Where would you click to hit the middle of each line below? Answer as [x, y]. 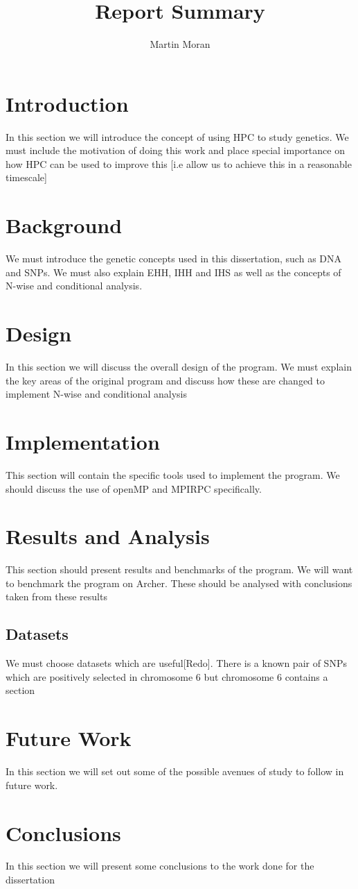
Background [64, 225]
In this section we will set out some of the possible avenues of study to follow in [175, 771]
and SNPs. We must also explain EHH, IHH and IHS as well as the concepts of [173, 272]
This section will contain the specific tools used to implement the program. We [173, 474]
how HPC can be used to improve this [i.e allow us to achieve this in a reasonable [179, 163]
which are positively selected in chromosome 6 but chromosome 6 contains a [167, 676]
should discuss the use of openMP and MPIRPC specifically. [134, 488]
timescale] [26, 177]
